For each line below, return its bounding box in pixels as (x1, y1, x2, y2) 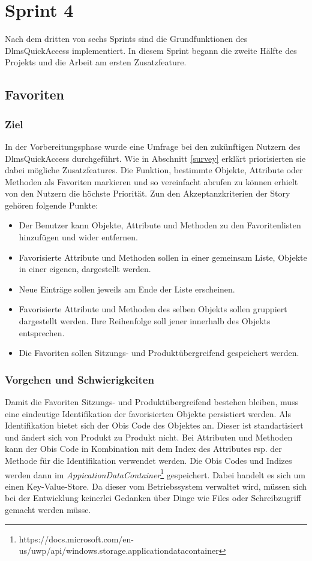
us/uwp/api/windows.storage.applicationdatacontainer (19, 544, 219, 557)
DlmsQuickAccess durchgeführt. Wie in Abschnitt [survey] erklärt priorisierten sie (5, 152, 306, 164)
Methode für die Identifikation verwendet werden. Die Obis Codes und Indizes (5, 454, 292, 466)
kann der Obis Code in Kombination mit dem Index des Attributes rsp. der (5, 442, 282, 455)
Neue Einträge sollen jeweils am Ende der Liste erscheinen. (19, 282, 235, 295)
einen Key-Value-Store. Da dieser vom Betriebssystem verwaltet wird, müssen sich (5, 479, 307, 492)
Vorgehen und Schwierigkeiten (5, 372, 154, 387)
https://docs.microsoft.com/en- (19, 532, 134, 545)
